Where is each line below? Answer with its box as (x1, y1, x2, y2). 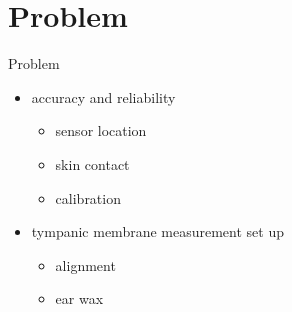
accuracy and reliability (31, 86, 176, 107)
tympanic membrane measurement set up (31, 221, 284, 242)
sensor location (55, 120, 147, 141)
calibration (55, 187, 121, 208)
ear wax (55, 288, 104, 309)
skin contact (55, 153, 130, 174)
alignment (55, 254, 116, 275)
